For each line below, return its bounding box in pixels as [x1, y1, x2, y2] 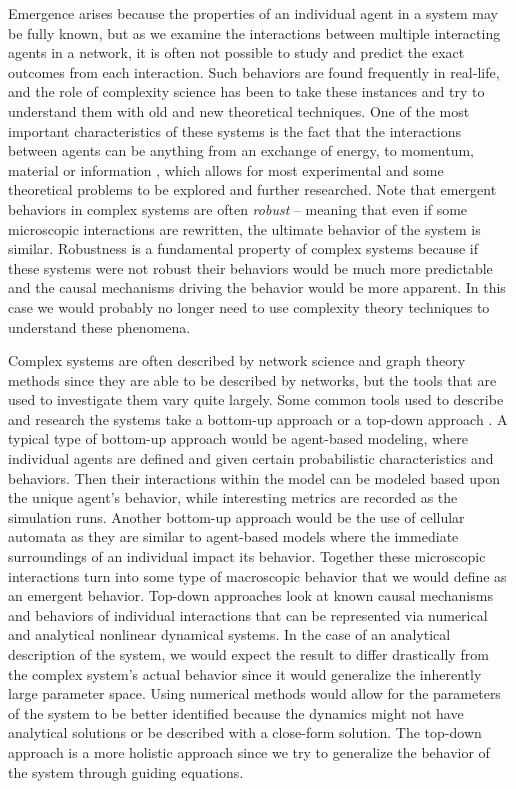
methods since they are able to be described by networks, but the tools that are [8, 369, 497, 390]
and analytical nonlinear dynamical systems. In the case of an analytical [8, 624, 451, 645]
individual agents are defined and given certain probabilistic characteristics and [8, 448, 494, 469]
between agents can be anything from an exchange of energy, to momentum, [8, 140, 475, 161]
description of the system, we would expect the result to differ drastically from [8, 644, 489, 664]
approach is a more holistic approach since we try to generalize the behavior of [8, 741, 490, 762]
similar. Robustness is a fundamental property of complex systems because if [8, 238, 478, 259]
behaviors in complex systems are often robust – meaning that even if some [8, 198, 468, 219]
